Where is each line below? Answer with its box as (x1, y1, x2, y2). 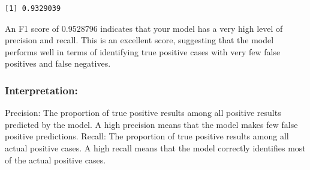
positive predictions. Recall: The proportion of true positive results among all (5, 130, 289, 142)
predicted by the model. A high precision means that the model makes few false (5, 118, 298, 130)
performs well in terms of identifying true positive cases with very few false (5, 45, 281, 58)
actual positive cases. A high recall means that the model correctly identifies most (5, 141, 306, 154)
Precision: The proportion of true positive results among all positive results (5, 106, 281, 119)
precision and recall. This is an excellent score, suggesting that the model (5, 34, 274, 46)
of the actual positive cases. (5, 153, 106, 166)
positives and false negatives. (5, 57, 111, 70)
